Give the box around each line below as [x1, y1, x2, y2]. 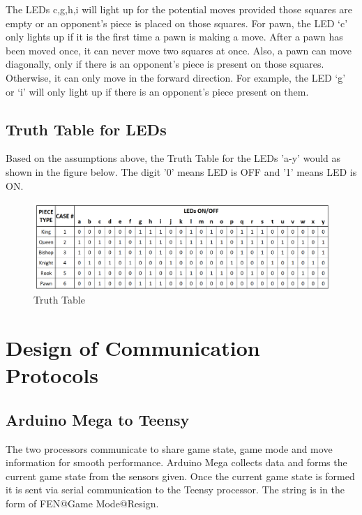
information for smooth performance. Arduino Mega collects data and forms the [6, 455, 347, 470]
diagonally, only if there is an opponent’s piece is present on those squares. [6, 57, 324, 71]
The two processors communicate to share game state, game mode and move [6, 441, 333, 456]
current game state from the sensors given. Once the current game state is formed [6, 468, 355, 483]
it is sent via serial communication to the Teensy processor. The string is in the [6, 482, 345, 497]
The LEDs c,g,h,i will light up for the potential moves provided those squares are [6, 2, 352, 16]
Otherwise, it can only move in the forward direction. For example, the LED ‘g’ [6, 70, 346, 84]
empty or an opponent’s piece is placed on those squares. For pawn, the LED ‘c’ [6, 15, 348, 30]
